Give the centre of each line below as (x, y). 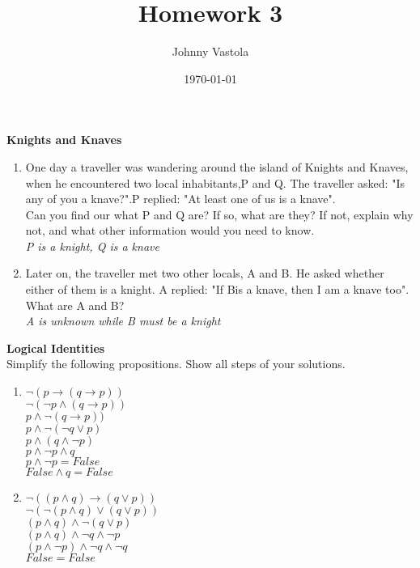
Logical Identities (56, 348)
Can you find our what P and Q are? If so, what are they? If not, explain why (219, 214)
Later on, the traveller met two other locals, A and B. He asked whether (205, 273)
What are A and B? (75, 305)
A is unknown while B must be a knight (123, 321)
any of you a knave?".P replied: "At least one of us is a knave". (180, 199)
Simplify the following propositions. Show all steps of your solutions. (176, 364)
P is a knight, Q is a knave (92, 246)
